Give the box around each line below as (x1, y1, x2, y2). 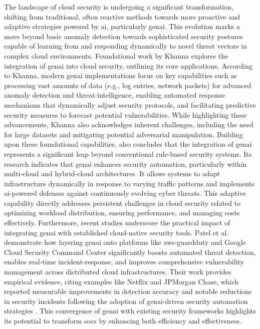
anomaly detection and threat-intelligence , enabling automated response (4, 90, 225, 100)
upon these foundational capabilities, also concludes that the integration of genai (4, 139, 252, 149)
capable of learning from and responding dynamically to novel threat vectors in (4, 41, 247, 51)
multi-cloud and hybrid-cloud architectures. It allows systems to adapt (4, 168, 220, 179)
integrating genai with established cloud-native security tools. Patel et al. (4, 227, 229, 237)
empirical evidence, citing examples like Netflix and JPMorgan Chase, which (4, 276, 239, 286)
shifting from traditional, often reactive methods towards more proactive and (4, 11, 240, 22)
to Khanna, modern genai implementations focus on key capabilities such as (4, 70, 237, 81)
